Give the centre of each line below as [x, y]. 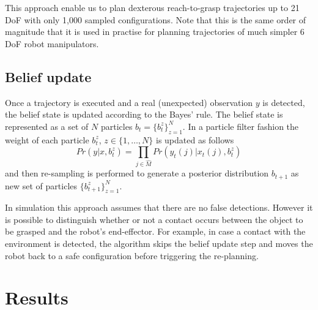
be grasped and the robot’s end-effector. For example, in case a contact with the [155, 231]
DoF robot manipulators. [52, 43]
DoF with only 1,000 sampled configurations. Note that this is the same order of [156, 19]
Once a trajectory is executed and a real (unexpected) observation [129, 102]
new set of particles [41, 185]
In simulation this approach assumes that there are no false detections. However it [159, 207]
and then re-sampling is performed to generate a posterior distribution [137, 173]
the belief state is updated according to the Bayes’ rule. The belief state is [144, 114]
